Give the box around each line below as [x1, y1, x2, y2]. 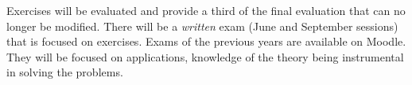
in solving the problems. [6, 64, 123, 80]
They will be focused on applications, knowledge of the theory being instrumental [6, 48, 404, 65]
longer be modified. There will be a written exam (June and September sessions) [6, 17, 398, 34]
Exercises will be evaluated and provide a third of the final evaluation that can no [6, 2, 406, 18]
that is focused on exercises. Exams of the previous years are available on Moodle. [6, 33, 406, 50]
